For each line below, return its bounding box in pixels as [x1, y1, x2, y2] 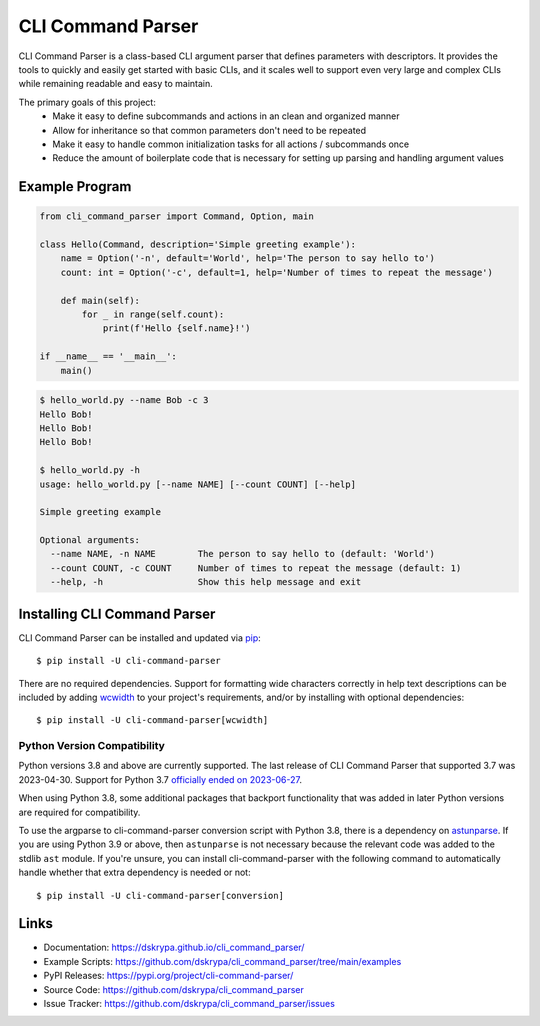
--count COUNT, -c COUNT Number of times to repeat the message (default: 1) [50, 562, 462, 574]
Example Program [18, 178, 132, 195]
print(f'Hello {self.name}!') [102, 323, 251, 334]
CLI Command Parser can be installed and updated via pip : [18, 631, 262, 644]
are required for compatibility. [18, 806, 141, 818]
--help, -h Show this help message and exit [50, 576, 362, 588]
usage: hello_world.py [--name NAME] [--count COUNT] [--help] [39, 478, 357, 490]
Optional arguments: [39, 535, 140, 546]
